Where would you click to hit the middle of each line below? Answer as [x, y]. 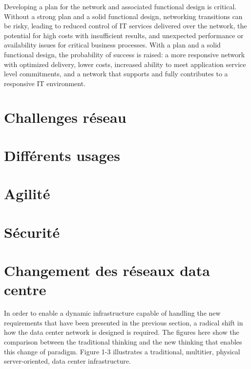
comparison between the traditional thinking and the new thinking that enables [123, 341]
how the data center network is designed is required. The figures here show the [122, 332]
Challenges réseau [65, 117]
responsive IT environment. [45, 83]
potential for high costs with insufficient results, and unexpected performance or [124, 35]
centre [25, 289]
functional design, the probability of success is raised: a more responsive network [125, 54]
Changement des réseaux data [107, 270]
